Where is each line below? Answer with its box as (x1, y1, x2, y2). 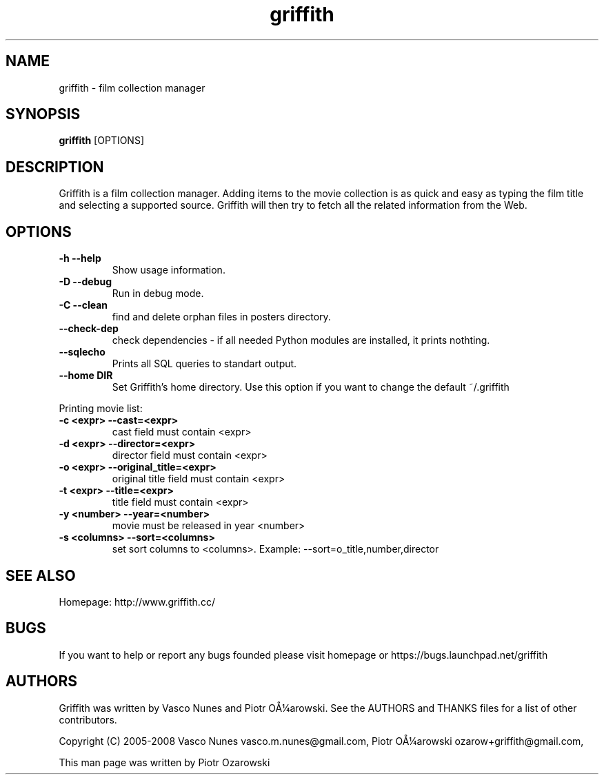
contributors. (59, 713, 117, 726)
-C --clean (59, 299, 108, 311)
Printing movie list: (59, 402, 143, 415)
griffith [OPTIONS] (59, 134, 144, 147)
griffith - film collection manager (59, 81, 205, 94)
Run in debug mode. (112, 287, 204, 300)
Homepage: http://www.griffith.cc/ (59, 595, 215, 608)
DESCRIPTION (6, 158, 104, 176)
